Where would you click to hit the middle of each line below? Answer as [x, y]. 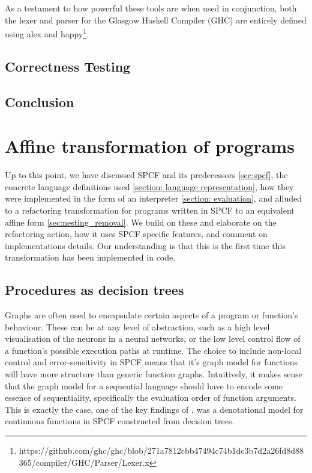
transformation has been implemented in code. [90, 257]
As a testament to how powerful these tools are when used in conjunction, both [151, 8]
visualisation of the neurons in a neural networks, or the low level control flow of [153, 339]
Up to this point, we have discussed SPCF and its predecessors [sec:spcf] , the [146, 175]
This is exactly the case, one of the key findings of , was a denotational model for [154, 409]
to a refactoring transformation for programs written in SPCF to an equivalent [150, 210]
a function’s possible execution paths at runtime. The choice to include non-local [153, 350]
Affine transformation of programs [150, 146]
